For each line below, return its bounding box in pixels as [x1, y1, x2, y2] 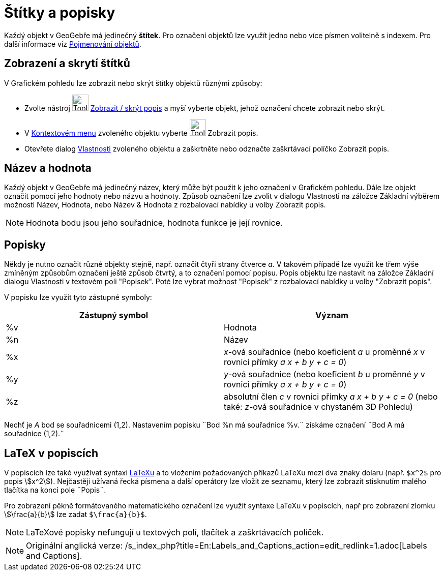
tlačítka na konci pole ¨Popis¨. [4, 486, 106, 495]
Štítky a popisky [4, 4, 115, 21]
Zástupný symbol [79, 310, 149, 321]
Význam [315, 310, 348, 321]
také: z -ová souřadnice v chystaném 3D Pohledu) [224, 402, 413, 412]
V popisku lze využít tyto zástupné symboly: [4, 293, 152, 302]
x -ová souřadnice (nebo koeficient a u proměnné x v [224, 347, 425, 357]
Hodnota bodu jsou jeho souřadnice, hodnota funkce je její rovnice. [26, 218, 283, 228]
